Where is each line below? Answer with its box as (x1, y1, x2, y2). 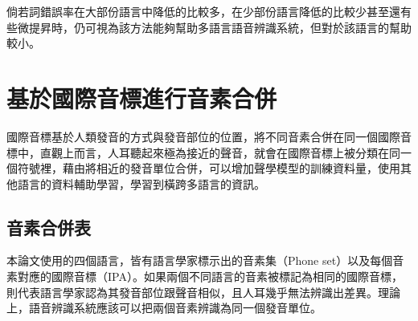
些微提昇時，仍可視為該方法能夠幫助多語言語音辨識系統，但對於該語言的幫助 (6, 18, 412, 35)
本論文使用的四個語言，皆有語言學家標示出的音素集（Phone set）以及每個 (6, 252, 393, 269)
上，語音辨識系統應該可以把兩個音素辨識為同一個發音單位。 (6, 299, 322, 316)
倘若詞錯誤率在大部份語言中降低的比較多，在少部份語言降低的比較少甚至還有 (6, 3, 412, 19)
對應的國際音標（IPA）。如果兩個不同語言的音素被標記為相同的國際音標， (17, 268, 403, 285)
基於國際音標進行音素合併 (6, 81, 277, 114)
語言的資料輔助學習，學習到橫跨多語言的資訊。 (17, 175, 265, 192)
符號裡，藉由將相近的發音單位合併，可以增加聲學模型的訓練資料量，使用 (17, 160, 400, 177)
